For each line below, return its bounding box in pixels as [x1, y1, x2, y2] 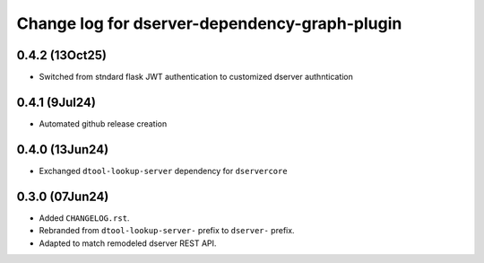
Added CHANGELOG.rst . [39, 212, 130, 224]
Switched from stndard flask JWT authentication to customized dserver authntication [39, 72, 354, 83]
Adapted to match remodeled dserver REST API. [39, 238, 217, 249]
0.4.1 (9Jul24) [16, 94, 96, 110]
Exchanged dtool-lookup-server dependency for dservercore [39, 165, 288, 176]
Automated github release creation [39, 118, 168, 129]
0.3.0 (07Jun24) [16, 188, 109, 204]
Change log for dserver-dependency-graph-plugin [16, 13, 402, 33]
